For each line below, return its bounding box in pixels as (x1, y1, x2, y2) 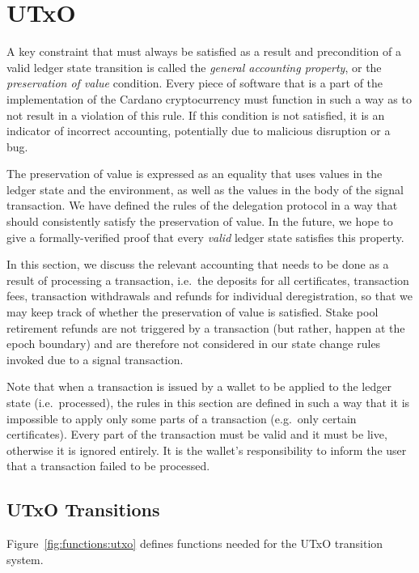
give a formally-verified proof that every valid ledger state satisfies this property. (6, 228, 404, 245)
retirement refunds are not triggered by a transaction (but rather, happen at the (6, 319, 405, 336)
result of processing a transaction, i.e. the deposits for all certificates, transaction (6, 271, 409, 288)
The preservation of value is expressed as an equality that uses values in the (6, 165, 383, 182)
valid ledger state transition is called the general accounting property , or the (6, 58, 382, 75)
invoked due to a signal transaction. (6, 350, 184, 367)
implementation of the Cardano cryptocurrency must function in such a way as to (6, 90, 412, 107)
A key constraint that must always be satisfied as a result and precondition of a (6, 43, 401, 60)
